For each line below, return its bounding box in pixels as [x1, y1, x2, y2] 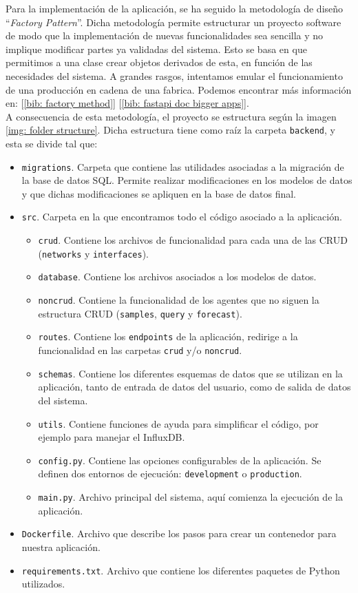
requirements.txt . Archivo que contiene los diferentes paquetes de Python [21, 563, 340, 577]
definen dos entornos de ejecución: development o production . [38, 466, 302, 481]
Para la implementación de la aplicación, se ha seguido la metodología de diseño [6, 1, 344, 15]
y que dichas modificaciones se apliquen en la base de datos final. [21, 186, 296, 200]
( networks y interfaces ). [38, 246, 149, 260]
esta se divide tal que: [6, 136, 98, 150]
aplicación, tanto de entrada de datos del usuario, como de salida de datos [38, 379, 351, 394]
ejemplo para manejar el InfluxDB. [38, 430, 185, 444]
